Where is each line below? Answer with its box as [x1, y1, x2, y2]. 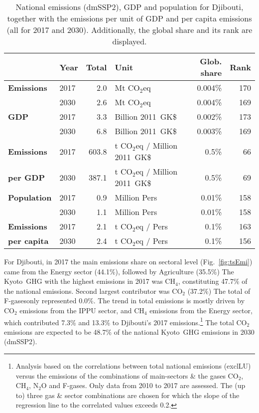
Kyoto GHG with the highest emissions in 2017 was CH [4, 276, 175, 286]
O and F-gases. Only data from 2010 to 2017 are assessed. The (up [41, 380, 246, 391]
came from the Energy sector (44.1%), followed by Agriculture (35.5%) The [4, 266, 234, 276]
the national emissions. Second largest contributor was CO [4, 285, 183, 296]
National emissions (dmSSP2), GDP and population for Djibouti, [15, 1, 244, 12]
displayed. [112, 35, 147, 47]
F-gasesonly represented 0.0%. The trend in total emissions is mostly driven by [4, 295, 245, 306]
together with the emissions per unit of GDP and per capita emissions [7, 12, 252, 24]
